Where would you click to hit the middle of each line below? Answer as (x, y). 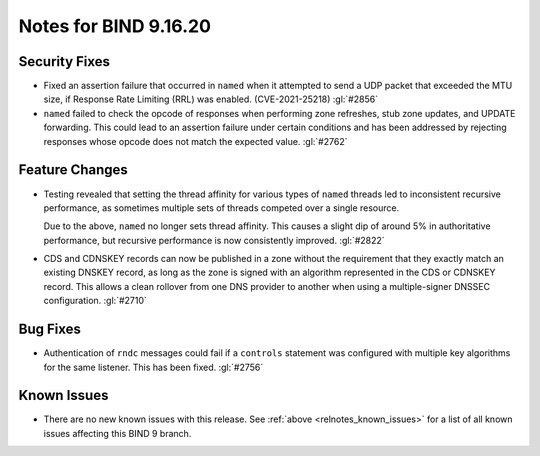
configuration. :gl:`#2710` (95, 301)
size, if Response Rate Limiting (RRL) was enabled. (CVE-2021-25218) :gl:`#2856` (211, 99)
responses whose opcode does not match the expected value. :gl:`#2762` (195, 141)
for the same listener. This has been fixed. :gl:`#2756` (153, 367)
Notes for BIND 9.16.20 (115, 26)
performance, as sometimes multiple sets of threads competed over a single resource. (221, 207)
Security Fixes (64, 61)
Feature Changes (73, 170)
